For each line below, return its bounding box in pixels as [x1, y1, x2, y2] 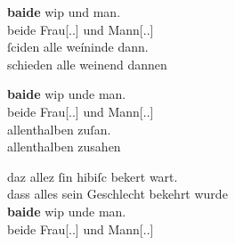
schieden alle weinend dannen [7, 54, 167, 73]
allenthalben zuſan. [7, 119, 111, 138]
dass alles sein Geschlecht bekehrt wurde [7, 184, 228, 203]
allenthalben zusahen [7, 137, 121, 156]
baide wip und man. [7, 3, 121, 20]
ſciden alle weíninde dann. [7, 37, 149, 56]
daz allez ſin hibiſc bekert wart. [7, 167, 178, 185]
